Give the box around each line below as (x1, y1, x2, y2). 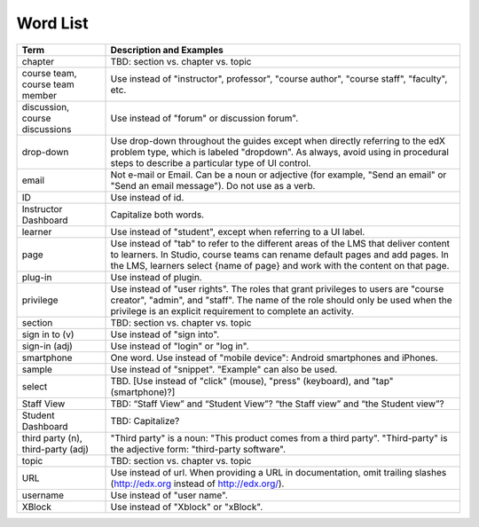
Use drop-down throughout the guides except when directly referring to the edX (110, 134, 445, 146)
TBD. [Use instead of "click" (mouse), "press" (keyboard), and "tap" (110, 374, 394, 387)
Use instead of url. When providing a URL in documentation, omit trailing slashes (110, 466, 447, 478)
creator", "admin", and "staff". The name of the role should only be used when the (110, 294, 452, 306)
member (21, 89, 58, 101)
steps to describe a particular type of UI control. (110, 156, 311, 169)
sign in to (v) (21, 328, 75, 341)
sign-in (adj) (21, 340, 73, 352)
